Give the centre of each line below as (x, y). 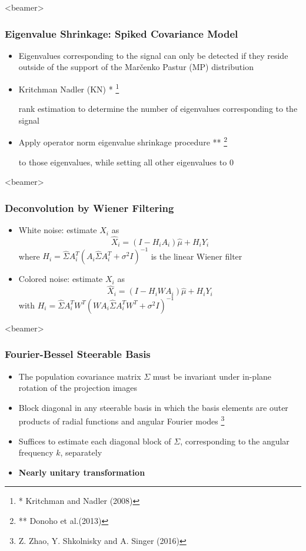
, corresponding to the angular (235, 441)
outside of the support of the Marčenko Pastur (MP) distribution (136, 67)
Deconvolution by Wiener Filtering (89, 208)
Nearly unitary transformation (82, 472)
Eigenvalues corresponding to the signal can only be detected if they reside (153, 55)
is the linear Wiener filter (197, 256)
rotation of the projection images (78, 388)
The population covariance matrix (80, 376)
